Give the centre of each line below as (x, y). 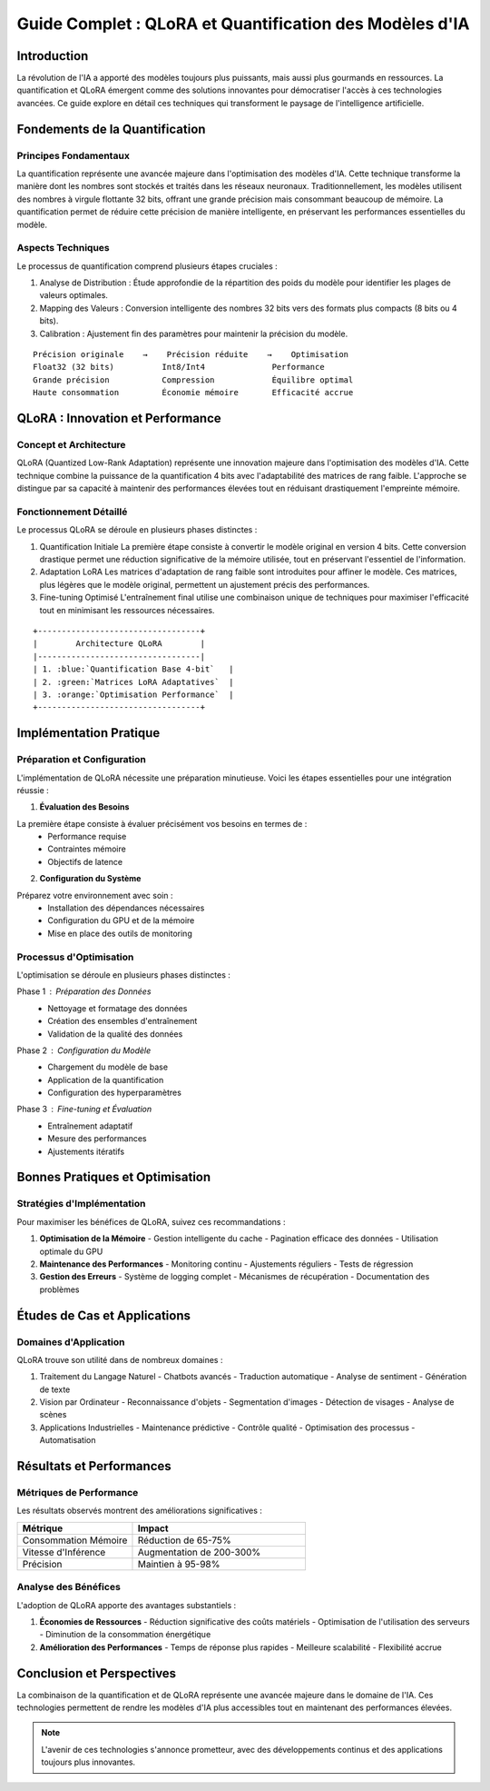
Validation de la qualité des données (115, 1034)
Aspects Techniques (64, 248)
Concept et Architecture (71, 445)
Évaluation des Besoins (84, 807)
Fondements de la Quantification (111, 129)
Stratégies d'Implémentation (81, 1204)
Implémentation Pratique (88, 733)
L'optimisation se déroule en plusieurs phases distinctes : (124, 975)
